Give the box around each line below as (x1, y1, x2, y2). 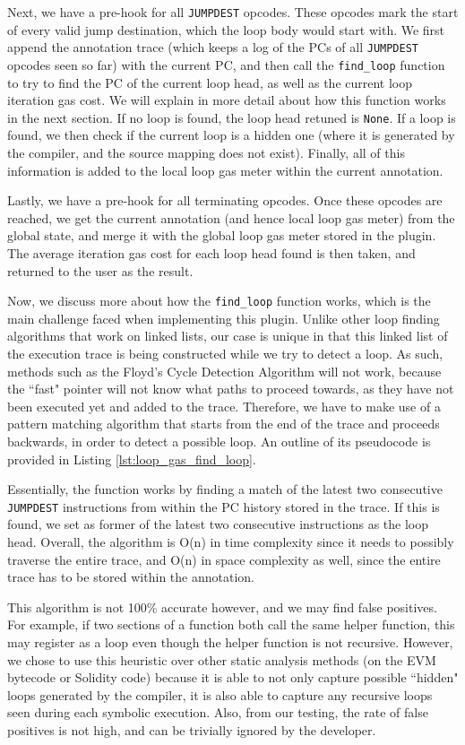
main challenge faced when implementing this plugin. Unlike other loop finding (7, 308, 440, 327)
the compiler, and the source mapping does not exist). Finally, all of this (7, 143, 405, 161)
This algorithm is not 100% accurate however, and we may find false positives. (7, 597, 437, 616)
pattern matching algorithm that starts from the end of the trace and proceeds (7, 414, 440, 433)
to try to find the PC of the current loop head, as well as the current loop (7, 73, 413, 91)
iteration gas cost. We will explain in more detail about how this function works (7, 91, 446, 109)
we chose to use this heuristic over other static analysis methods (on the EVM (7, 650, 436, 669)
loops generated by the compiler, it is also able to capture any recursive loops (7, 685, 433, 704)
